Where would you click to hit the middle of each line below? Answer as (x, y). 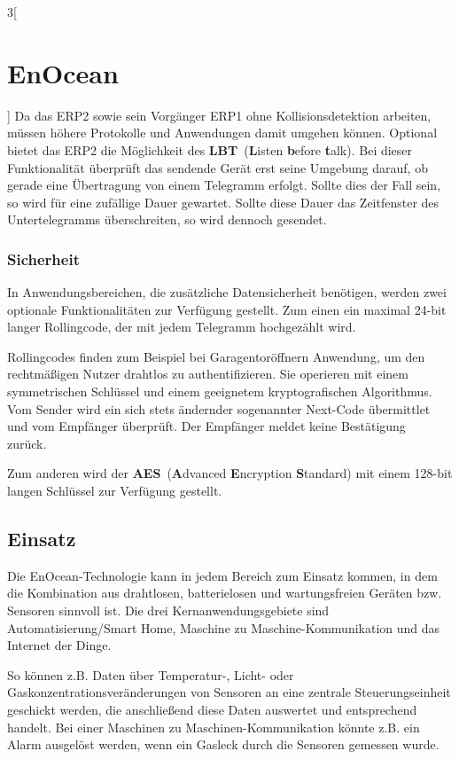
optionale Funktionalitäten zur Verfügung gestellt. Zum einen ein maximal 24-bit (227, 309)
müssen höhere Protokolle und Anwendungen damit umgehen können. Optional (222, 133)
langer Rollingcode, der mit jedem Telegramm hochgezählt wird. (182, 327)
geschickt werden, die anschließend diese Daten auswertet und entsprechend (212, 709)
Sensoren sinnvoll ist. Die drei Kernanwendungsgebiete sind (168, 610)
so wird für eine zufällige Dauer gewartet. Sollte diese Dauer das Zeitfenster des (223, 202)
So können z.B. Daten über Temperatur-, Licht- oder (151, 674)
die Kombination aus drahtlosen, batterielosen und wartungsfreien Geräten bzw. (225, 593)
